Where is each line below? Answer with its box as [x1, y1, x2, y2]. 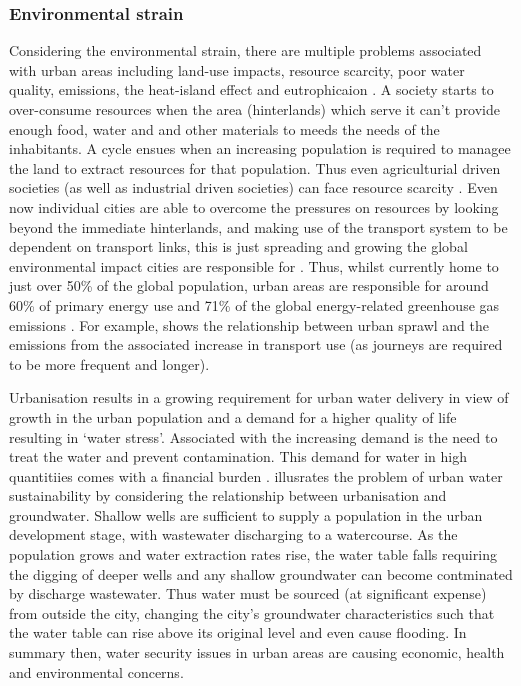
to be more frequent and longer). [9, 353, 210, 374]
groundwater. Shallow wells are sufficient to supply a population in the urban [9, 504, 483, 525]
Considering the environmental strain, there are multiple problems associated [9, 40, 482, 61]
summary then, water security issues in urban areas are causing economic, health [9, 642, 505, 663]
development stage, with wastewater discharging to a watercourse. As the [9, 524, 458, 545]
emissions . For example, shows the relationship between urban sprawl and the [9, 314, 489, 335]
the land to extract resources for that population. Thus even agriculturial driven [9, 157, 501, 178]
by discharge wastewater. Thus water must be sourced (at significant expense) [9, 583, 487, 604]
